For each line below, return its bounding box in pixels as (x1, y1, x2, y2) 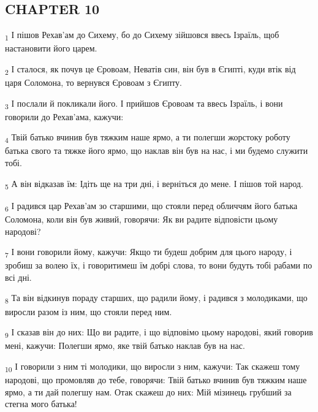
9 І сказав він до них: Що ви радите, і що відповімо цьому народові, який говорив (5, 326, 313, 340)
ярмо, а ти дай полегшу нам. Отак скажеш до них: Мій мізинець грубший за (5, 385, 292, 398)
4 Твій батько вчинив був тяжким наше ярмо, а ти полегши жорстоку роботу (5, 131, 290, 145)
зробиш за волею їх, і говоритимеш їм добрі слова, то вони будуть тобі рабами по (5, 259, 312, 272)
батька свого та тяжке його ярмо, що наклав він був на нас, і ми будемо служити (5, 144, 308, 157)
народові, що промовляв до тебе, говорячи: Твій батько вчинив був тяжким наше (5, 373, 307, 386)
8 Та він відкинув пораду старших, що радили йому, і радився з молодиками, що (5, 291, 308, 306)
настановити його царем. (5, 42, 97, 55)
